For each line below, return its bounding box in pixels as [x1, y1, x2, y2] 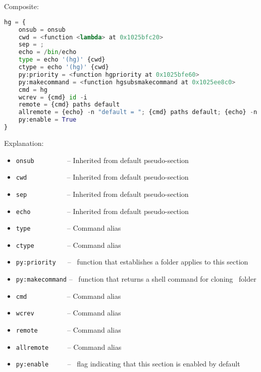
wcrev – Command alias [16, 307, 121, 318]
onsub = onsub [18, 26, 66, 33]
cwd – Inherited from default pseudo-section [16, 172, 189, 182]
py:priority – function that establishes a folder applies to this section [16, 256, 248, 267]
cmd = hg [18, 86, 47, 93]
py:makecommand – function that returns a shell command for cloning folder [16, 274, 256, 284]
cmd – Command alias [16, 290, 121, 301]
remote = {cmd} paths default [18, 101, 120, 109]
